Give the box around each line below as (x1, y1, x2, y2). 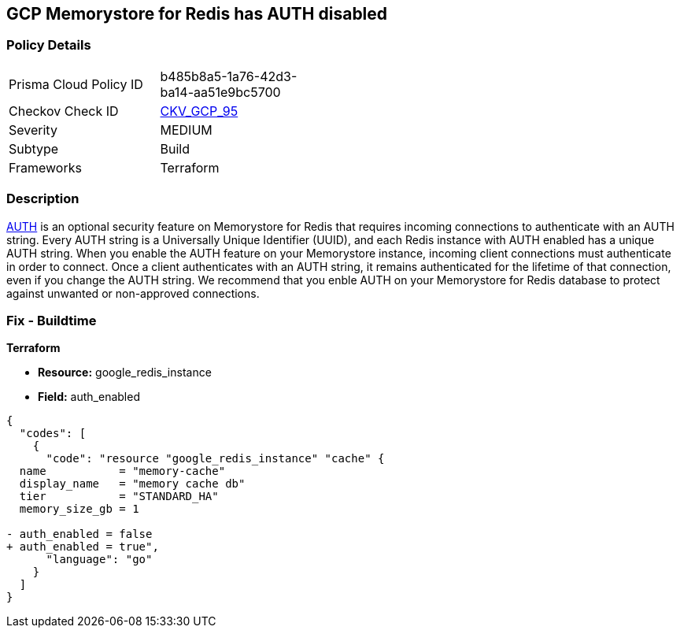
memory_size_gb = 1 (19, 502, 139, 516)
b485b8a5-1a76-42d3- (160, 68, 297, 84)
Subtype (9, 140, 59, 157)
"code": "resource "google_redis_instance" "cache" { (46, 452, 385, 465)
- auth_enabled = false (6, 528, 153, 541)
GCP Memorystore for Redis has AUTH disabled (6, 4, 388, 24)
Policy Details (6, 37, 91, 54)
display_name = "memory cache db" (19, 477, 246, 491)
